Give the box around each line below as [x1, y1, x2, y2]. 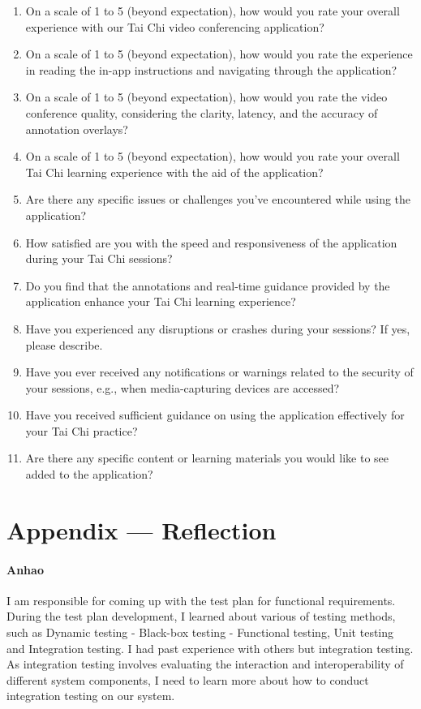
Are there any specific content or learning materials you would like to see [25, 449, 389, 466]
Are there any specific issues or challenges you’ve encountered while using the [25, 191, 411, 208]
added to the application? [25, 466, 153, 483]
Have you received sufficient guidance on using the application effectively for [25, 406, 405, 423]
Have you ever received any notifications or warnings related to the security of [25, 363, 414, 380]
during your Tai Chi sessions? [25, 250, 173, 267]
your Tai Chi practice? [25, 422, 138, 439]
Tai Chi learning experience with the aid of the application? [25, 163, 324, 180]
